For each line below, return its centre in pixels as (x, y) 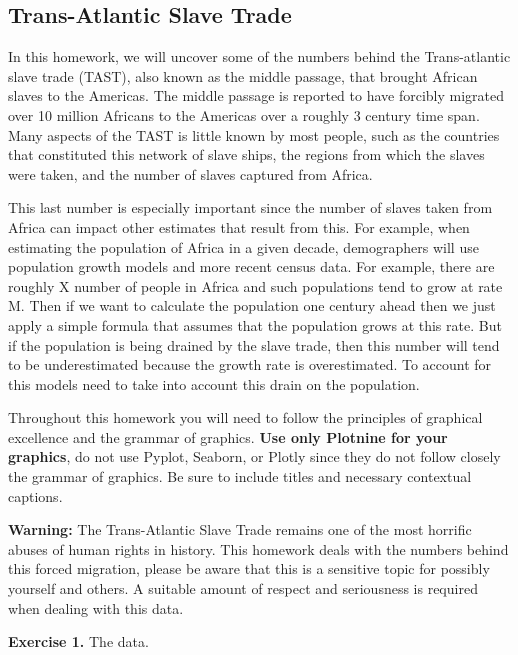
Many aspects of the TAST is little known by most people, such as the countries (254, 134)
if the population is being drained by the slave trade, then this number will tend (254, 344)
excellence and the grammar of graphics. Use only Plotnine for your (228, 436)
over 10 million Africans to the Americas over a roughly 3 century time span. (244, 114)
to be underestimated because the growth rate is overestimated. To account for (250, 364)
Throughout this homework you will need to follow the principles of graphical (245, 417)
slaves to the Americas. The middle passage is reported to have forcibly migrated (256, 95)
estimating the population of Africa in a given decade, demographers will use (243, 246)
